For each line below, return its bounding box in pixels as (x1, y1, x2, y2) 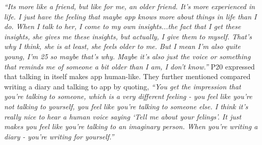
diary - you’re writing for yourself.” (4, 131, 114, 141)
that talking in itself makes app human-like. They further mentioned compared (4, 71, 251, 82)
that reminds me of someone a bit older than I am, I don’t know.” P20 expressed (4, 61, 255, 71)
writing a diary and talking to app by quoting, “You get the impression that (4, 81, 241, 91)
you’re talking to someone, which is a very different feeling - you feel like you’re (4, 91, 252, 102)
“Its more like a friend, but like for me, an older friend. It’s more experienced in (4, 1, 255, 11)
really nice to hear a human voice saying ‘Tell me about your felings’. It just (4, 111, 242, 122)
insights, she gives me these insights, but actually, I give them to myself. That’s (4, 31, 252, 41)
